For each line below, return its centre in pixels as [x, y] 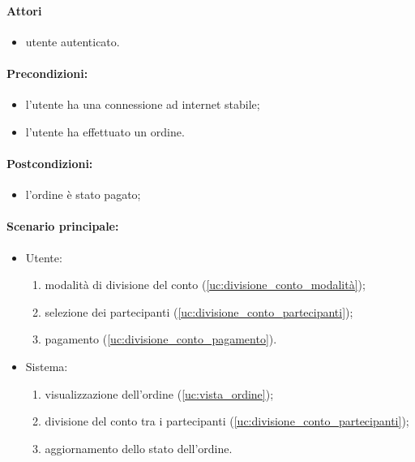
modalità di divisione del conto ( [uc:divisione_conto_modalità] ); [205, 285]
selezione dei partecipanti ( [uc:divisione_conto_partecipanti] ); [199, 311]
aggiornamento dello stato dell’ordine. [139, 448]
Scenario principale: [63, 226]
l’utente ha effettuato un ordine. [105, 131]
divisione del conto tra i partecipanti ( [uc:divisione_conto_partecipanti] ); [227, 421]
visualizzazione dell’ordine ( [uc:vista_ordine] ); [159, 393]
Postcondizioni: [50, 163]
